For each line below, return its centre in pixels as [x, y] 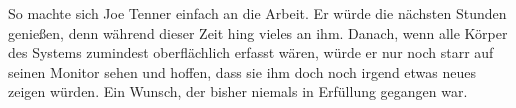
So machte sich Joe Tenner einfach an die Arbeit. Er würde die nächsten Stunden [257, 13]
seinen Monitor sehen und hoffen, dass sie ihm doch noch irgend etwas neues [242, 71]
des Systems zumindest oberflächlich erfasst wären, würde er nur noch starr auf [251, 52]
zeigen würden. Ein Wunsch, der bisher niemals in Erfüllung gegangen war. [238, 91]
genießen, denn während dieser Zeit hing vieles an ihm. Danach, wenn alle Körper [258, 32]
